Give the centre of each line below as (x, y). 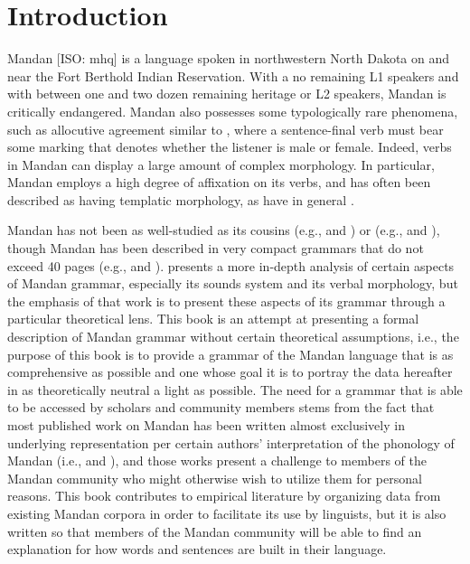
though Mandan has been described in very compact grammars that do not (216, 248)
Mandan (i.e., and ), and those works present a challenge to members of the (217, 461)
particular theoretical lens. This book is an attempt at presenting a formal (213, 319)
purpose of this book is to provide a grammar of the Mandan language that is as (230, 354)
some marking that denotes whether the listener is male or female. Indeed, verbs (230, 147)
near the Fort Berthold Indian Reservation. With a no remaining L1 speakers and (233, 75)
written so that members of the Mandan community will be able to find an (215, 531)
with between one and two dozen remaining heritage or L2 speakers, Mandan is (227, 94)
